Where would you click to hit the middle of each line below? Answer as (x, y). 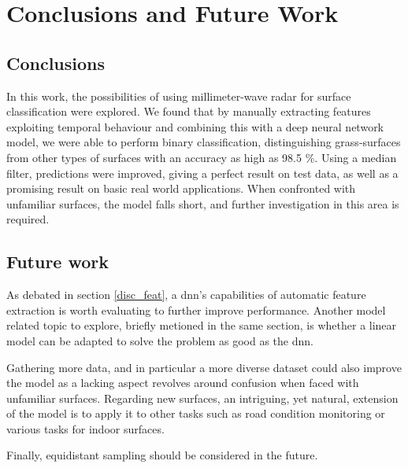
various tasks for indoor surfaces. (85, 428)
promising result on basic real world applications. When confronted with (181, 188)
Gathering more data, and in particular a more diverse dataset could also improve (204, 367)
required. (28, 219)
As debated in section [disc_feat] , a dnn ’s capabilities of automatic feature (186, 295)
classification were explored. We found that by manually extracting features (189, 111)
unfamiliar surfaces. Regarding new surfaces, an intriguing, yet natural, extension (202, 398)
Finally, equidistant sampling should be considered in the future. (162, 455)
